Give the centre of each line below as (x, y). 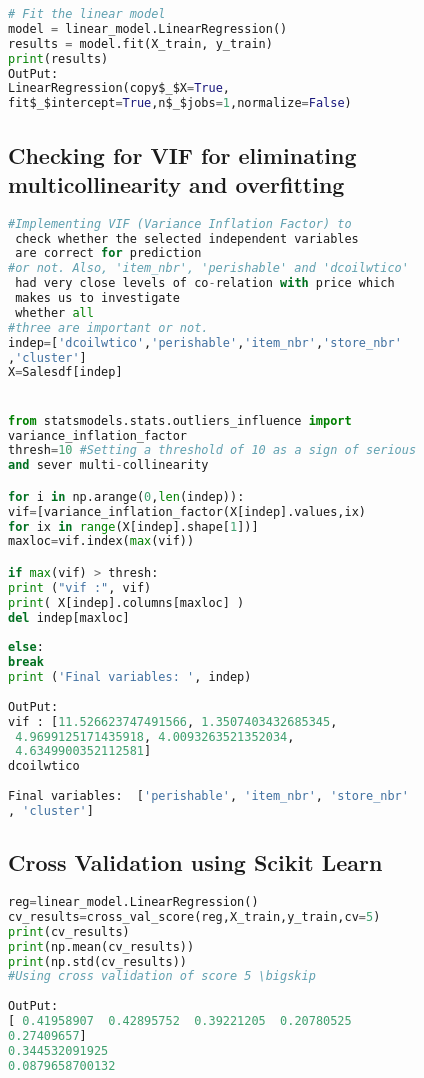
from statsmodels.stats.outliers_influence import (180, 420)
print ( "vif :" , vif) (80, 587)
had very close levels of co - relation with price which (205, 283)
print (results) (58, 58)
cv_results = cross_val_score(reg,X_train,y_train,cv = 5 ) (194, 916)
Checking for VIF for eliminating (182, 154)
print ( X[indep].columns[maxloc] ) (126, 602)
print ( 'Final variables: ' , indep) (130, 677)
